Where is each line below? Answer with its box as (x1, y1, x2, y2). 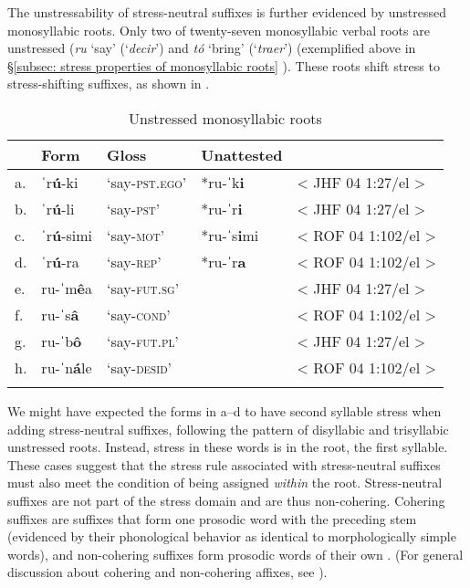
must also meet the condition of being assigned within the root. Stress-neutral (7, 473, 443, 492)
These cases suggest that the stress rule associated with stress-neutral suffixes (7, 455, 441, 474)
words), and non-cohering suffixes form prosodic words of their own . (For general (7, 544, 464, 563)
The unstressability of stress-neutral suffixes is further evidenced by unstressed (7, 3, 447, 21)
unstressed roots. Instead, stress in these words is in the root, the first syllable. (7, 437, 448, 457)
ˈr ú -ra (41, 250, 79, 272)
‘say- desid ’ (107, 356, 172, 378)
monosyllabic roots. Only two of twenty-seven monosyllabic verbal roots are (7, 20, 430, 39)
